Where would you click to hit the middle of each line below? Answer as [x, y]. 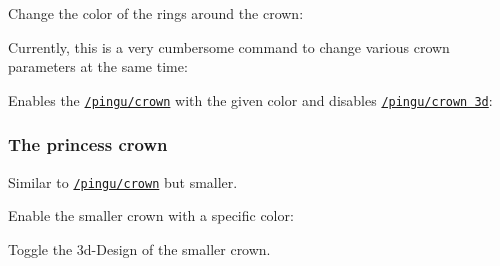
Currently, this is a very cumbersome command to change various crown [229, 46]
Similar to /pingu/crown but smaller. [123, 181]
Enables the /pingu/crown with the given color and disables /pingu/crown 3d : [250, 99]
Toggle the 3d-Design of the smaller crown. [139, 248]
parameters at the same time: [98, 66]
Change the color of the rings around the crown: [156, 13]
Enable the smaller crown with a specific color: [151, 215]
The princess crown [88, 144]
